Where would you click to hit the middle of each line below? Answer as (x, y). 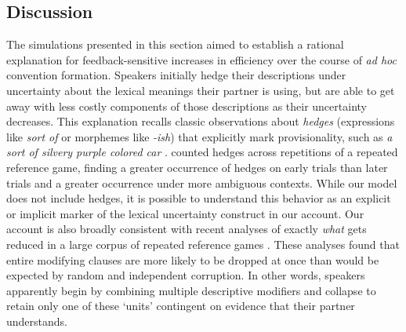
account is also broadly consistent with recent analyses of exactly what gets (187, 229)
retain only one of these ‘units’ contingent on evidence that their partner (181, 306)
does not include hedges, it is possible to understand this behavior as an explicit (199, 198)
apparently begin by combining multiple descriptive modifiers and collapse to (191, 290)
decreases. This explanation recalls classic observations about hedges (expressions (201, 121)
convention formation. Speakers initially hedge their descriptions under (176, 75)
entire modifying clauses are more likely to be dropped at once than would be (193, 259)
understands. (37, 321)
